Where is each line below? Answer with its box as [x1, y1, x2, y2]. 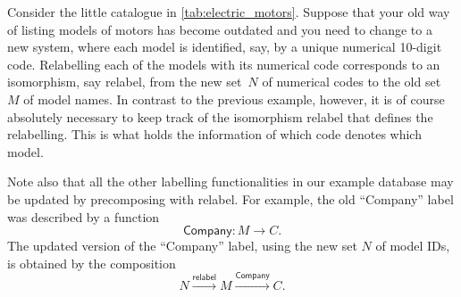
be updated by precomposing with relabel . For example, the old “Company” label [7, 189, 454, 208]
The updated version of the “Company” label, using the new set [7, 236, 357, 255]
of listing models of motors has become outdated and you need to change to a [7, 20, 432, 38]
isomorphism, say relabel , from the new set [7, 72, 242, 91]
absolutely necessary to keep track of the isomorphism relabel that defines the [7, 107, 433, 126]
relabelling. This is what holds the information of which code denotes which [7, 125, 422, 144]
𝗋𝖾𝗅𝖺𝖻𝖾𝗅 [192, 273, 217, 283]
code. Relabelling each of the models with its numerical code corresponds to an [7, 54, 440, 73]
